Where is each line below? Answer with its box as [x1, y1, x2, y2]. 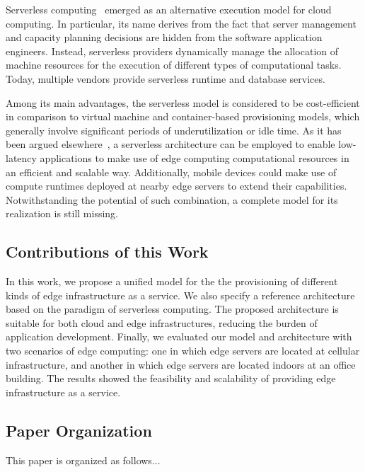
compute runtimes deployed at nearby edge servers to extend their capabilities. [6, 178, 347, 193]
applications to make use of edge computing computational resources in [40, 150, 349, 165]
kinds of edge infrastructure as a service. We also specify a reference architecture [6, 287, 355, 302]
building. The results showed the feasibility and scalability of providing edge [6, 371, 336, 386]
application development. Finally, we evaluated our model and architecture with [6, 329, 352, 344]
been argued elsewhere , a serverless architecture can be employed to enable [6, 137, 335, 151]
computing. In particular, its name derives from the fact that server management [6, 16, 357, 30]
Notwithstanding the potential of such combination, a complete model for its [6, 192, 338, 207]
